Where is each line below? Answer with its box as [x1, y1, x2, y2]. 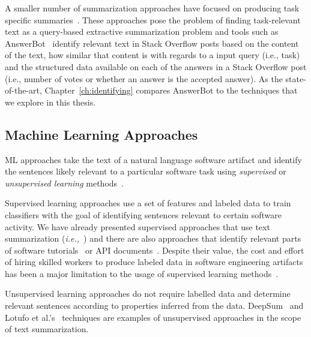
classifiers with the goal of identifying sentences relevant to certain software [5, 208, 282, 221]
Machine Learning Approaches [5, 125, 198, 143]
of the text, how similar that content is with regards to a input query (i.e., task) [5, 49, 300, 61]
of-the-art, [5, 84, 42, 97]
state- [285, 72, 306, 85]
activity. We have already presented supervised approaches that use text [5, 220, 270, 233]
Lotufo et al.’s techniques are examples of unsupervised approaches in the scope [5, 311, 301, 323]
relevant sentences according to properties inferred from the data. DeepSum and [5, 299, 304, 312]
